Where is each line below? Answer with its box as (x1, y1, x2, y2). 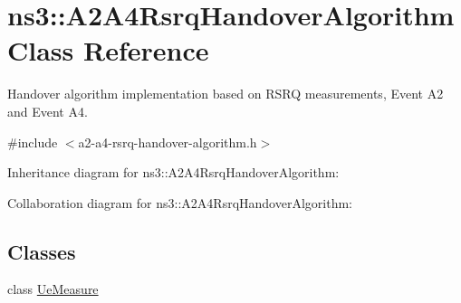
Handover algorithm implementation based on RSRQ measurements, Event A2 (7, 84, 444, 103)
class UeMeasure (7, 279, 99, 298)
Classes (7, 237, 76, 265)
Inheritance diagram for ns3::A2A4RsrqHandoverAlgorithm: (7, 163, 340, 182)
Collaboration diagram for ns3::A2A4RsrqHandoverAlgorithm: (7, 193, 352, 212)
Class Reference (7, 32, 209, 69)
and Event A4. (7, 101, 88, 120)
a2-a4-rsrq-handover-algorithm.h (78, 132, 257, 151)
